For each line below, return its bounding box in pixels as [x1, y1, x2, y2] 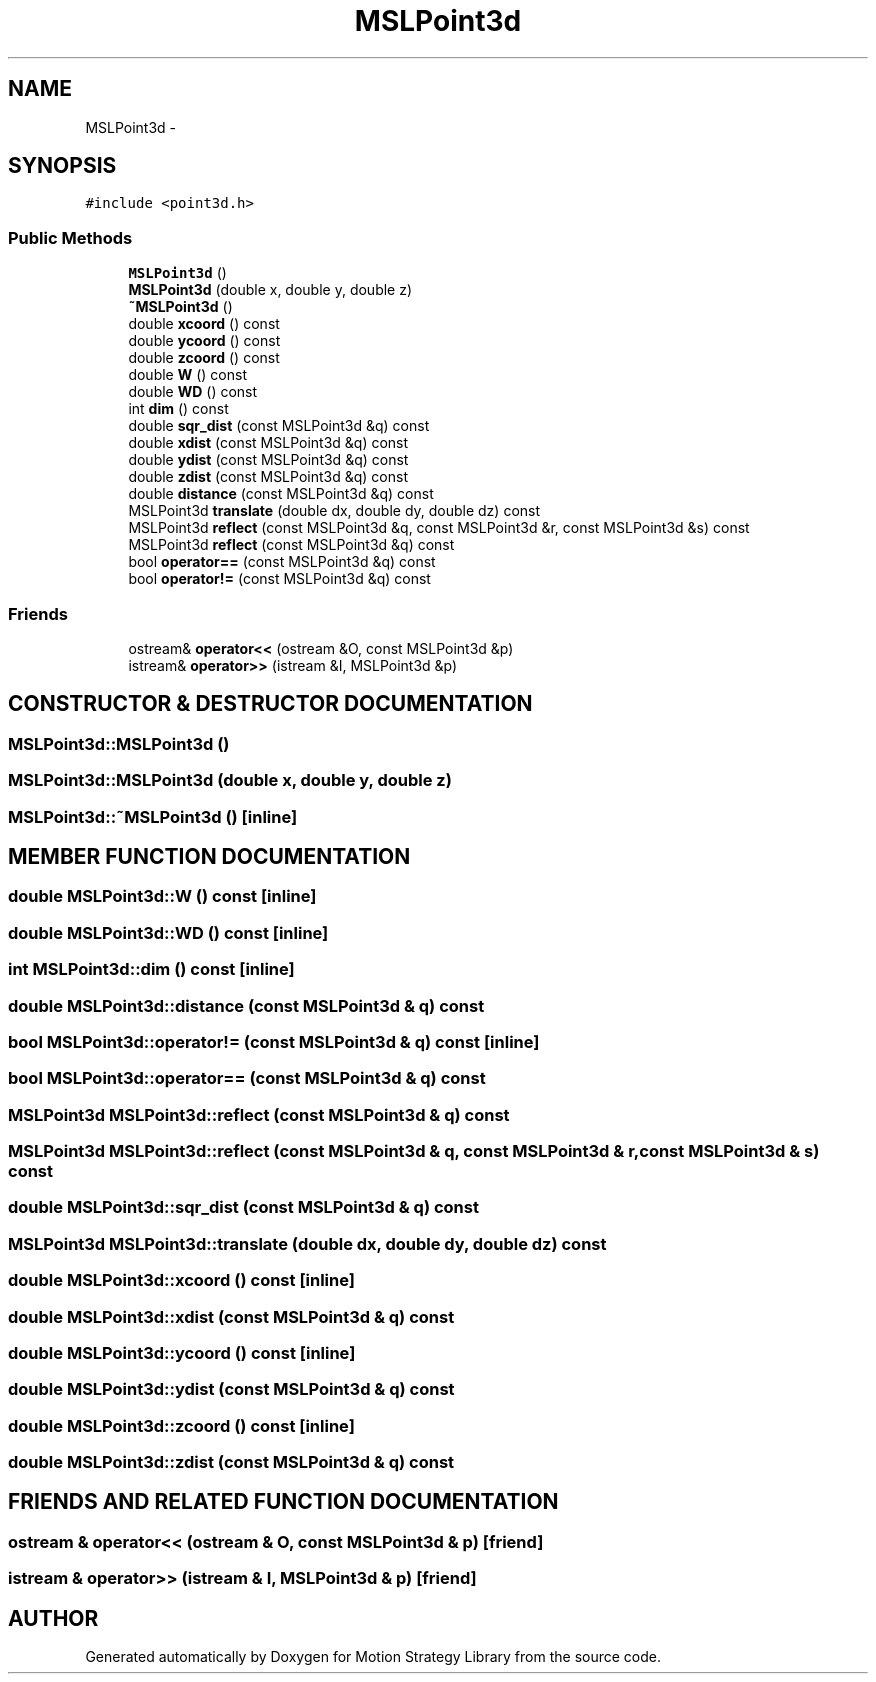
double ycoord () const [128, 332, 281, 350]
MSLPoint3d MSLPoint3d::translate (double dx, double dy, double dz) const [8, 1233, 607, 1254]
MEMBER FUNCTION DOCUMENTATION [8, 843, 411, 869]
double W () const [128, 366, 247, 384]
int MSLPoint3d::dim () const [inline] [8, 959, 295, 980]
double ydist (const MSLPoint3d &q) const [128, 451, 409, 469]
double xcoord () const [128, 315, 280, 333]
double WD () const [128, 383, 258, 401]
